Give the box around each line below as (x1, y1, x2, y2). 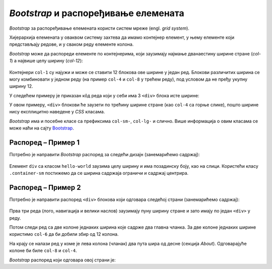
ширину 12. (9, 83, 33, 89)
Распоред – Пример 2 (9, 183, 81, 191)
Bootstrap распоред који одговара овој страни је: (9, 257, 116, 263)
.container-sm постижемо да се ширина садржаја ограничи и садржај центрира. (9, 170, 189, 176)
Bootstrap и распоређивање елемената (9, 8, 184, 19)
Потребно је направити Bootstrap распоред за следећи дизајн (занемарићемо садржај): (9, 152, 200, 158)
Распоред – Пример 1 (9, 139, 80, 147)
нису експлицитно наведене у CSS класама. (9, 109, 105, 115)
